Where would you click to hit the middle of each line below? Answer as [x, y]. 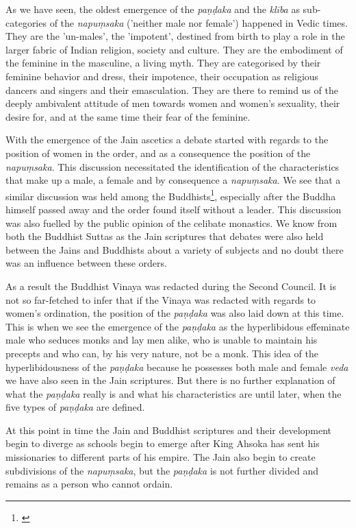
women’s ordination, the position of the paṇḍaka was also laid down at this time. [175, 313]
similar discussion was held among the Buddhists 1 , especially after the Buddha [171, 195]
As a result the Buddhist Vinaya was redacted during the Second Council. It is [171, 286]
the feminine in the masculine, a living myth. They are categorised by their [163, 63]
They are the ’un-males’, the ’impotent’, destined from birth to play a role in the [175, 36]
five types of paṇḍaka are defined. [75, 407]
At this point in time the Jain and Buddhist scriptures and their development [169, 430]
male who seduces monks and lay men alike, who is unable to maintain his [162, 340]
